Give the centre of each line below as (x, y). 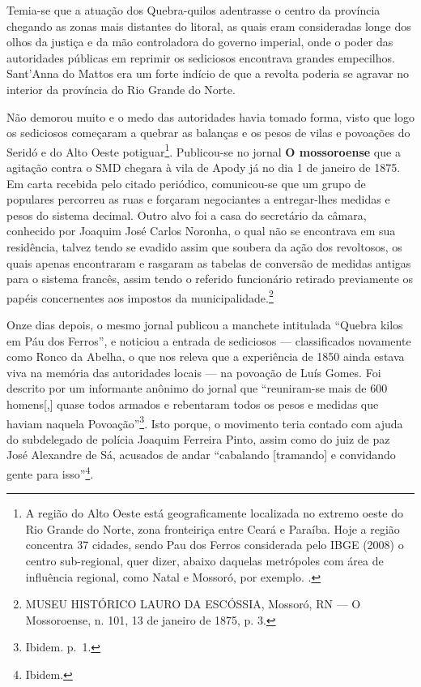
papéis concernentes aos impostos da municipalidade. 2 (140, 296)
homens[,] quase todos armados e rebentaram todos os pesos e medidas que (193, 404)
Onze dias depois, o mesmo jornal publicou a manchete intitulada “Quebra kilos (205, 324)
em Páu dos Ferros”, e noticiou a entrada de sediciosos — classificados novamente (209, 340)
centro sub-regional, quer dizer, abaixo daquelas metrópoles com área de (204, 561)
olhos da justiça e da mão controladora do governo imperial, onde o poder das (200, 42)
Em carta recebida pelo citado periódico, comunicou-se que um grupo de (186, 183)
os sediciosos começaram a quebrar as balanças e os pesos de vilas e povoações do (208, 133)
